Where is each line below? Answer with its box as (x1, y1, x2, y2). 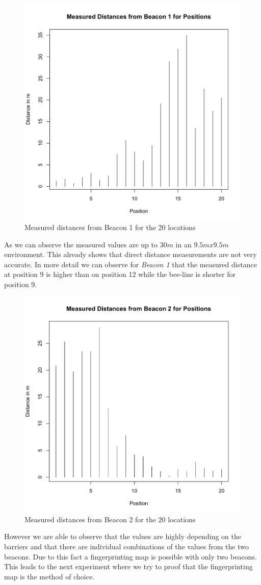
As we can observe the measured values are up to (4, 239, 158, 249)
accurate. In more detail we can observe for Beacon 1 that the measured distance (4, 259, 257, 269)
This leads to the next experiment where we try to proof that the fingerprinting (4, 561, 253, 572)
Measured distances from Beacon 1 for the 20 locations (24, 222, 196, 233)
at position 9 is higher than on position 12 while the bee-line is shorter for (4, 269, 236, 279)
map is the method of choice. (4, 571, 95, 581)
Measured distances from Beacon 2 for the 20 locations (24, 514, 196, 524)
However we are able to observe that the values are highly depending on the (4, 531, 241, 542)
